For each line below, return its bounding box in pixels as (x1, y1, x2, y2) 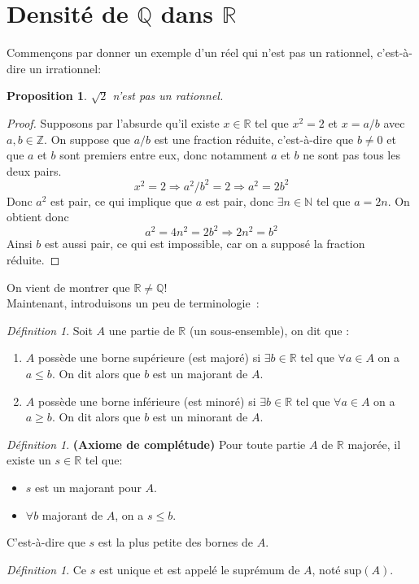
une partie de (108, 321, 175, 338)
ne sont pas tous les (303, 146, 400, 163)
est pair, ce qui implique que (50, 192, 193, 209)
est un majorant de (152, 365, 248, 382)
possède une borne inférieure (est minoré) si (37, 392, 256, 409)
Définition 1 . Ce (7, 560, 87, 577)
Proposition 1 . (7, 87, 87, 104)
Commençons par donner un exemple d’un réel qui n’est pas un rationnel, (7, 44, 373, 61)
